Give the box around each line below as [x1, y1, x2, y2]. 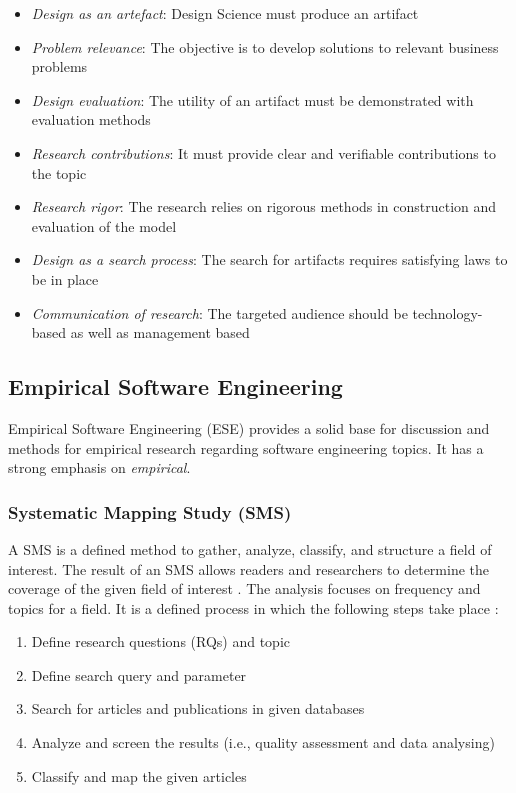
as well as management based [70, 322, 250, 343]
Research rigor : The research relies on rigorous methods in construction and [31, 196, 497, 217]
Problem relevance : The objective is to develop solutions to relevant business [31, 36, 499, 57]
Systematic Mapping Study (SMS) [8, 499, 292, 524]
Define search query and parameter [31, 664, 247, 685]
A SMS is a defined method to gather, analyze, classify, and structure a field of [8, 538, 492, 559]
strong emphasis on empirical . [8, 457, 191, 478]
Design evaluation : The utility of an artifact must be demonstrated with [31, 89, 474, 110]
